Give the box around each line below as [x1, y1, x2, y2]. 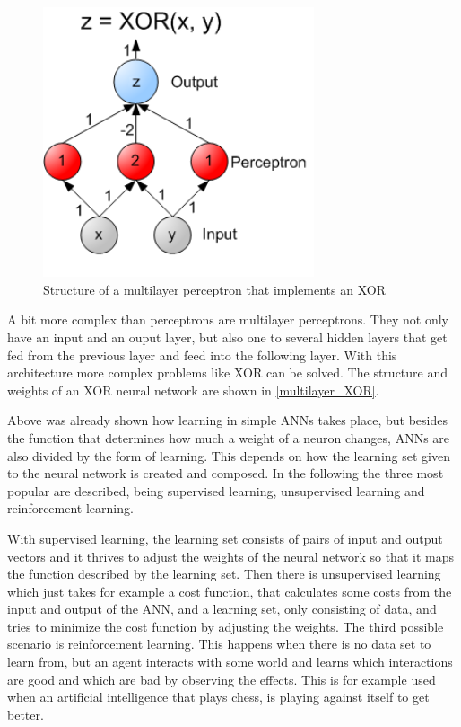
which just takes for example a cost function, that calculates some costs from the [7, 581, 452, 600]
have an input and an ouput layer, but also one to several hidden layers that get [7, 327, 448, 346]
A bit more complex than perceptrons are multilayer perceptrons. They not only [7, 310, 448, 329]
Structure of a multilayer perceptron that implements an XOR [43, 279, 386, 298]
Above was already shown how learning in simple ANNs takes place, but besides [7, 411, 448, 430]
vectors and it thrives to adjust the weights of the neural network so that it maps [7, 546, 454, 565]
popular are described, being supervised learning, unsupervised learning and [7, 481, 425, 500]
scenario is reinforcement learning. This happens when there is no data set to [7, 634, 431, 653]
